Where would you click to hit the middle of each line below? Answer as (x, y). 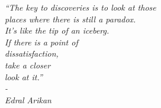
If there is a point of (41, 42)
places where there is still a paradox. (70, 19)
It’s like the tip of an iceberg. (57, 30)
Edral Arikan (28, 99)
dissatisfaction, (32, 53)
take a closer (28, 65)
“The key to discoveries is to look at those (80, 7)
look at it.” (24, 76)
